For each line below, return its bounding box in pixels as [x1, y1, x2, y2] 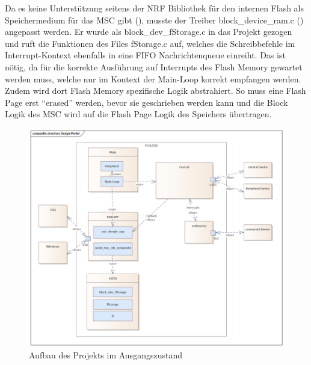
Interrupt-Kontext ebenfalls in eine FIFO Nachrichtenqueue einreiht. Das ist [5, 49, 286, 61]
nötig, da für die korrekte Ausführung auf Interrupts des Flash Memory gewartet [5, 60, 303, 73]
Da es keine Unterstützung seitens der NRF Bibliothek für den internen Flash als [5, 2, 304, 14]
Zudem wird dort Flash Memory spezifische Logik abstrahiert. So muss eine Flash [5, 84, 306, 97]
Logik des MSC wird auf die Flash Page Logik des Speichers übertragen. [5, 108, 272, 120]
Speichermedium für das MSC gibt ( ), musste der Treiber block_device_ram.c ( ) [5, 13, 304, 26]
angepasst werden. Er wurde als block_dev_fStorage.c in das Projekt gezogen [5, 25, 292, 38]
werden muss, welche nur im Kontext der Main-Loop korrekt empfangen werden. [5, 72, 301, 85]
